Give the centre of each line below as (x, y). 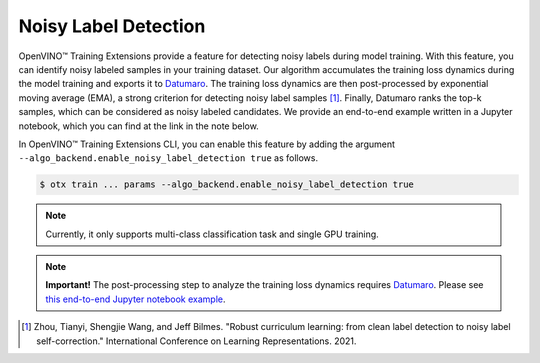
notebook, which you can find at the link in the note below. (138, 126)
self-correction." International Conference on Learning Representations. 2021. (196, 341)
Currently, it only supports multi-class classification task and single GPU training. (212, 234)
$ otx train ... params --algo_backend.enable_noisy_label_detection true (227, 184)
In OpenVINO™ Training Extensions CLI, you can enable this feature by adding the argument (206, 144)
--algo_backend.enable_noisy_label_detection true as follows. (168, 158)
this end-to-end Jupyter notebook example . (135, 299)
